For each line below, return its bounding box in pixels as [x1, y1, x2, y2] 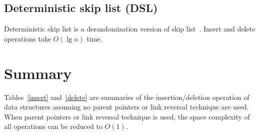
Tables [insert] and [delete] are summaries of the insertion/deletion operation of [4, 91, 249, 102]
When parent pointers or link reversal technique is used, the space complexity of [4, 111, 250, 121]
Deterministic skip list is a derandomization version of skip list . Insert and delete [4, 23, 255, 34]
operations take [4, 33, 51, 43]
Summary [4, 62, 72, 83]
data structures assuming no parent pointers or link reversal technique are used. [4, 101, 249, 112]
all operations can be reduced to [4, 121, 102, 131]
